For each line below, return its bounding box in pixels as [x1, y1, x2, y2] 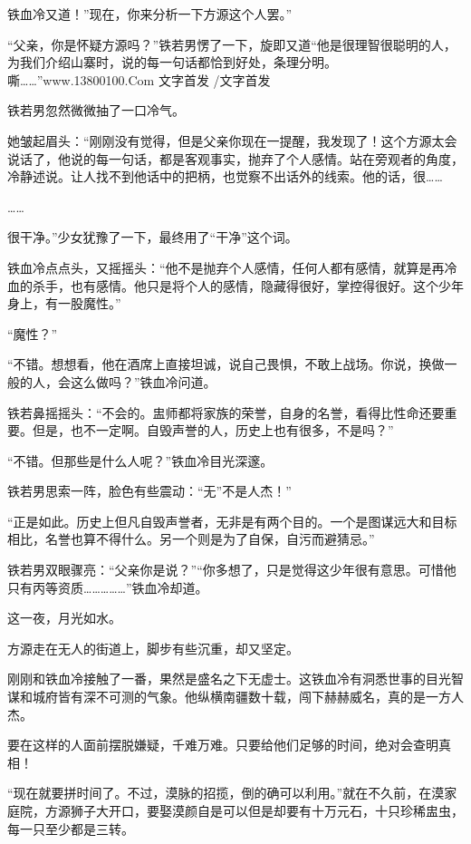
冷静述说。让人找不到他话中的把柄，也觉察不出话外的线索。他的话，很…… [7, 167, 443, 186]
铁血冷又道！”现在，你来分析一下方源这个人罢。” [7, 5, 293, 23]
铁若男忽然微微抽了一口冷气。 [7, 101, 185, 120]
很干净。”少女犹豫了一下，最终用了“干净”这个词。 [7, 228, 298, 247]
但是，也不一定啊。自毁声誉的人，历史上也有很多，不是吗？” [32, 421, 394, 440]
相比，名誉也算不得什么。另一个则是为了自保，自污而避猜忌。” [7, 529, 375, 548]
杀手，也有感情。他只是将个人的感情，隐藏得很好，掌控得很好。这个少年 [32, 276, 464, 295]
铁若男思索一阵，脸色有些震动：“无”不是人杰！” [7, 481, 292, 500]
